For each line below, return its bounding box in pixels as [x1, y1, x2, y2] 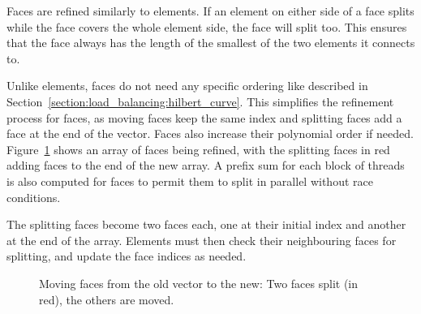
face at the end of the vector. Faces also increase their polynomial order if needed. [6, 125, 414, 142]
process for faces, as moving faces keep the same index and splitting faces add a [6, 109, 402, 126]
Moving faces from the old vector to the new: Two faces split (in [39, 274, 359, 291]
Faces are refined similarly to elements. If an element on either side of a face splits [6, 2, 415, 19]
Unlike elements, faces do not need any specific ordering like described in [6, 77, 368, 94]
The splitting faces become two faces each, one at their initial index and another [6, 216, 406, 233]
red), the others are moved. [39, 290, 174, 308]
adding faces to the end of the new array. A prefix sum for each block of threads [6, 157, 405, 174]
